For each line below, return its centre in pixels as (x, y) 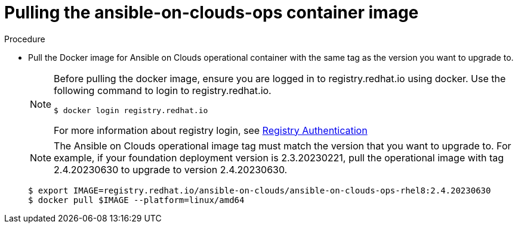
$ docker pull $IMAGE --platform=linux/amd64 (136, 200)
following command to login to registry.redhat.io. (163, 90)
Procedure (25, 39)
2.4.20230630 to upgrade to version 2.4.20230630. (171, 169)
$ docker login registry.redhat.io (131, 110)
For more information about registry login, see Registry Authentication (211, 130)
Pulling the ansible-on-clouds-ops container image (212, 13)
